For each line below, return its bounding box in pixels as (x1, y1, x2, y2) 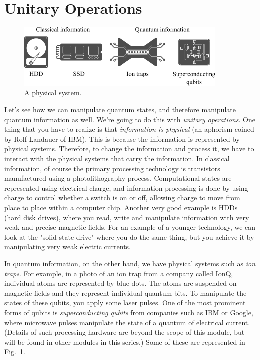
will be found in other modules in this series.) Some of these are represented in (4, 336, 245, 347)
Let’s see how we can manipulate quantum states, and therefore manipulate (4, 104, 236, 115)
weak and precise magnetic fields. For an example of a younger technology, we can (4, 222, 256, 232)
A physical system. (24, 87, 82, 98)
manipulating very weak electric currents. (4, 241, 131, 252)
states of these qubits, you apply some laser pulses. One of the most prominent (4, 297, 246, 308)
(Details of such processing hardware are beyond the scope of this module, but (4, 327, 245, 337)
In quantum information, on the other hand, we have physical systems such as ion (4, 258, 256, 268)
